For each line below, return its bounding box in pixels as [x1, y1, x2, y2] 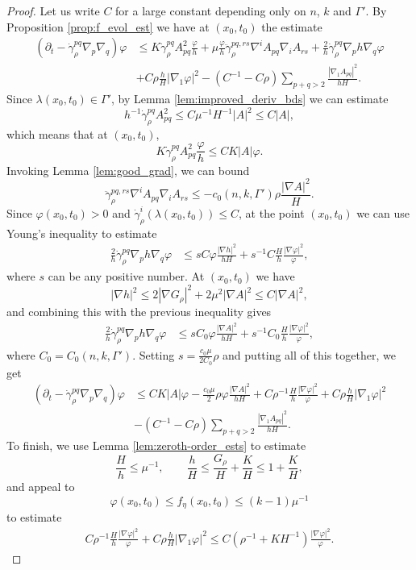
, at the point [239, 205, 305, 222]
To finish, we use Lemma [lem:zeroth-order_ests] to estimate [6, 436, 306, 453]
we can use [356, 205, 410, 222]
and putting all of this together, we [223, 346, 396, 363]
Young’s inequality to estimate [6, 224, 157, 241]
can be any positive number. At [48, 268, 205, 285]
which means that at [6, 125, 108, 142]
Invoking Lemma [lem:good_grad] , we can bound [6, 161, 250, 178]
